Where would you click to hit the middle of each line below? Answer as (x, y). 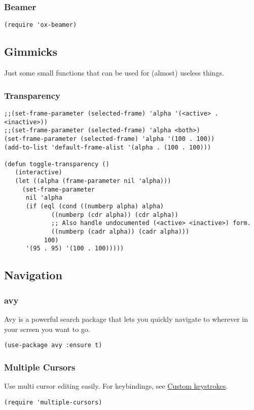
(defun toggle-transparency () (57, 164)
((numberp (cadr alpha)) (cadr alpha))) (120, 232)
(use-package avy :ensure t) (53, 345)
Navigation (33, 275)
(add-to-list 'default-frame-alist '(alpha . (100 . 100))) (108, 147)
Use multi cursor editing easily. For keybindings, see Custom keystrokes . (116, 386)
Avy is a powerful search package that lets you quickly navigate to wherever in (126, 319)
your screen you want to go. (47, 329)
